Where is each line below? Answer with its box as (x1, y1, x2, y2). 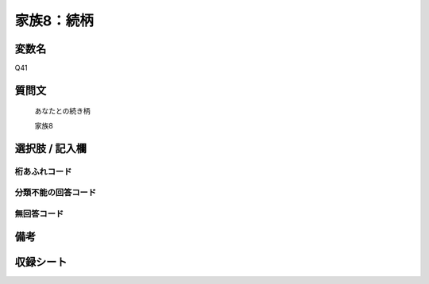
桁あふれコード (14, 166, 72, 177)
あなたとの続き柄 (34, 106, 91, 116)
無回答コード (14, 208, 64, 219)
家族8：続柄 (14, 12, 95, 29)
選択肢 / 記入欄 (14, 141, 87, 155)
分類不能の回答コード (14, 187, 97, 198)
